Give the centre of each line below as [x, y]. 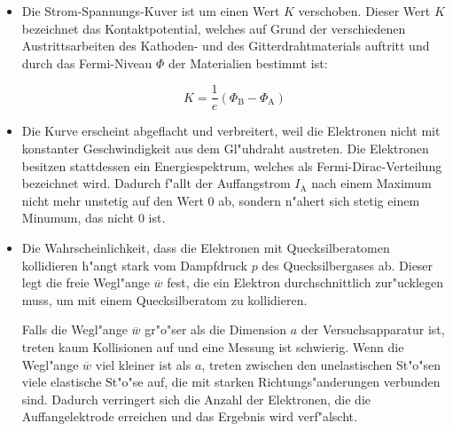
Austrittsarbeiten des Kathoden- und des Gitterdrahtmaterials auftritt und [226, 46]
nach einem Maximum [371, 183]
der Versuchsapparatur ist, [373, 329]
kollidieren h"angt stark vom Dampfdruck [134, 265]
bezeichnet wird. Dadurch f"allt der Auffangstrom [156, 183]
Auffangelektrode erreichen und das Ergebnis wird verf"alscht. [189, 416]
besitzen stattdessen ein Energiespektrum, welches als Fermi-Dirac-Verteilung [232, 165]
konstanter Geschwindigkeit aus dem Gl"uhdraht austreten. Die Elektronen [225, 149]
